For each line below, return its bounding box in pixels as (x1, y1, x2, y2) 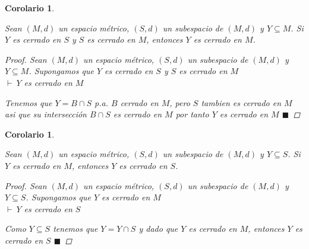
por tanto (175, 108, 209, 120)
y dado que (138, 222, 178, 235)
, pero (169, 96, 190, 108)
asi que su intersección (5, 108, 87, 120)
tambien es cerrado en (201, 96, 282, 108)
